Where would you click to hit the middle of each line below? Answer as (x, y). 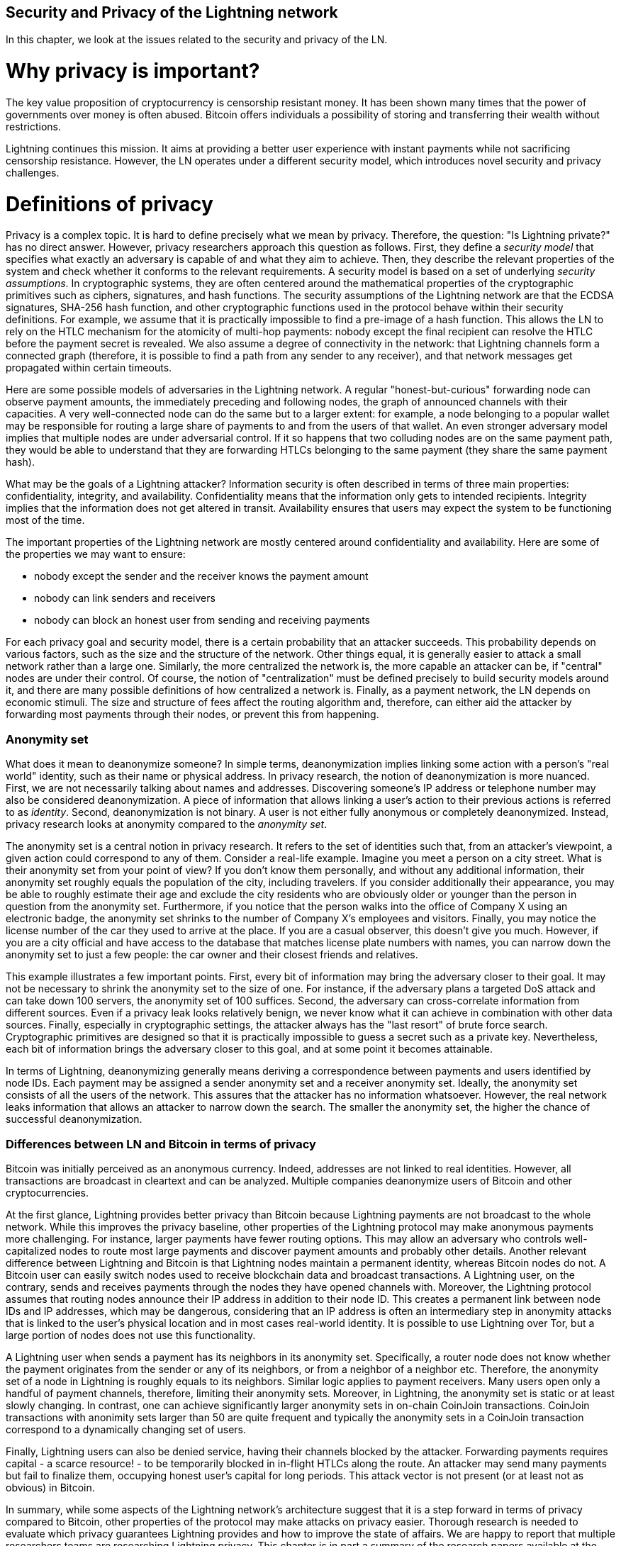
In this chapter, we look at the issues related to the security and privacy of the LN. (197, 40)
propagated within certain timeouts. (89, 368)
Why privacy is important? (133, 71)
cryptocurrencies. (47, 1192)
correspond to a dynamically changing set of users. (126, 1429)
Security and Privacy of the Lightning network (172, 12)
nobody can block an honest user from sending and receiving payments (202, 620)
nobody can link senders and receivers (125, 598)
